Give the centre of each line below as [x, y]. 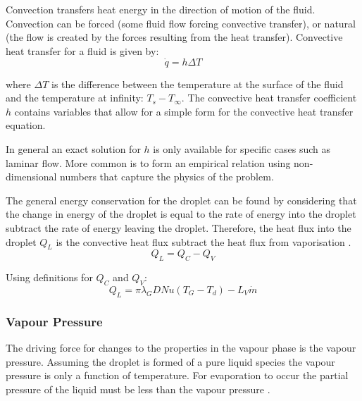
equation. [26, 125]
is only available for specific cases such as [242, 148]
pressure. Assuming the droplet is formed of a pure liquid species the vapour [170, 361]
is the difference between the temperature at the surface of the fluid [198, 84]
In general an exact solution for [73, 148]
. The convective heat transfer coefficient [269, 98]
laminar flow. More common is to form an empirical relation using [148, 162]
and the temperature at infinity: [75, 98]
